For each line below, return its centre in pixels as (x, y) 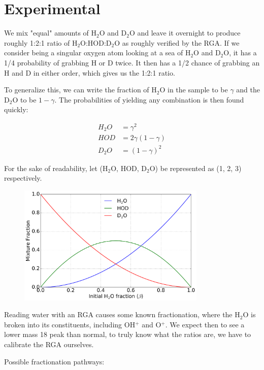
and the (248, 90)
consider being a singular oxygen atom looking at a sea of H (97, 53)
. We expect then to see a (205, 324)
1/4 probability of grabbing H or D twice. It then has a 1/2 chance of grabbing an (132, 62)
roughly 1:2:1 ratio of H (41, 42)
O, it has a (240, 53)
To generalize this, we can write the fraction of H (80, 90)
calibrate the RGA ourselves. (49, 344)
